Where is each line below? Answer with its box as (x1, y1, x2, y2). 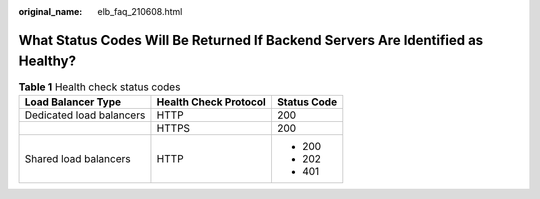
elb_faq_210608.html (97, 6, 183, 17)
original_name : (18, 6, 83, 17)
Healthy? (18, 53, 77, 70)
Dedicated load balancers (24, 108, 146, 122)
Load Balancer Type (24, 95, 122, 109)
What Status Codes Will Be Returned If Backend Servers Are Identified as (18, 31, 484, 49)
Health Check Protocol (156, 95, 267, 109)
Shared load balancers (24, 151, 131, 165)
